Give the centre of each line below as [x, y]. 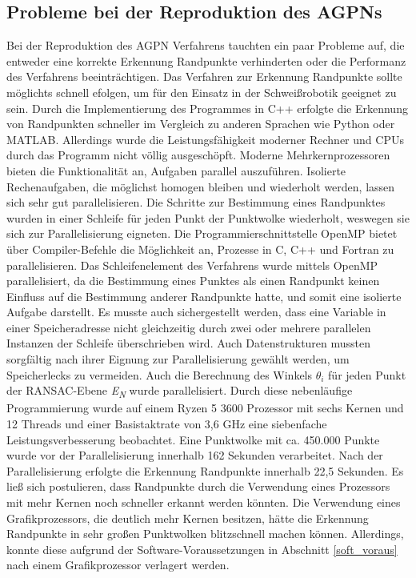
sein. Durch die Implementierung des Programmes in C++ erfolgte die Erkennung [207, 108]
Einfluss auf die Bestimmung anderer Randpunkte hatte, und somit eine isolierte [204, 296]
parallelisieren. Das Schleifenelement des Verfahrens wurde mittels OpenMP [192, 265]
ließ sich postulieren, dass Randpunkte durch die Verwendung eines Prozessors [198, 486]
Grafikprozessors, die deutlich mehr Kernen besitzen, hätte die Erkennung [188, 518]
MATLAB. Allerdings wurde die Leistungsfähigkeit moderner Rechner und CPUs [205, 139]
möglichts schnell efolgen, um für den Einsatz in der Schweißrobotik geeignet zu [202, 92]
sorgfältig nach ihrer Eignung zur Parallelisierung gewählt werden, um [178, 359]
